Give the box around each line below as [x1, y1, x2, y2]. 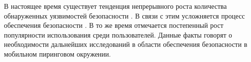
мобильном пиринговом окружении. [4, 48, 111, 59]
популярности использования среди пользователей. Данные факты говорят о [4, 29, 232, 40]
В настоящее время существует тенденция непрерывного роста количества [4, 1, 227, 11]
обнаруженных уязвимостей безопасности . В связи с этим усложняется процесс [4, 10, 245, 21]
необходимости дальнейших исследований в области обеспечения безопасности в [4, 39, 248, 49]
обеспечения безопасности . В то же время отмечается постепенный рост [4, 20, 223, 30]
